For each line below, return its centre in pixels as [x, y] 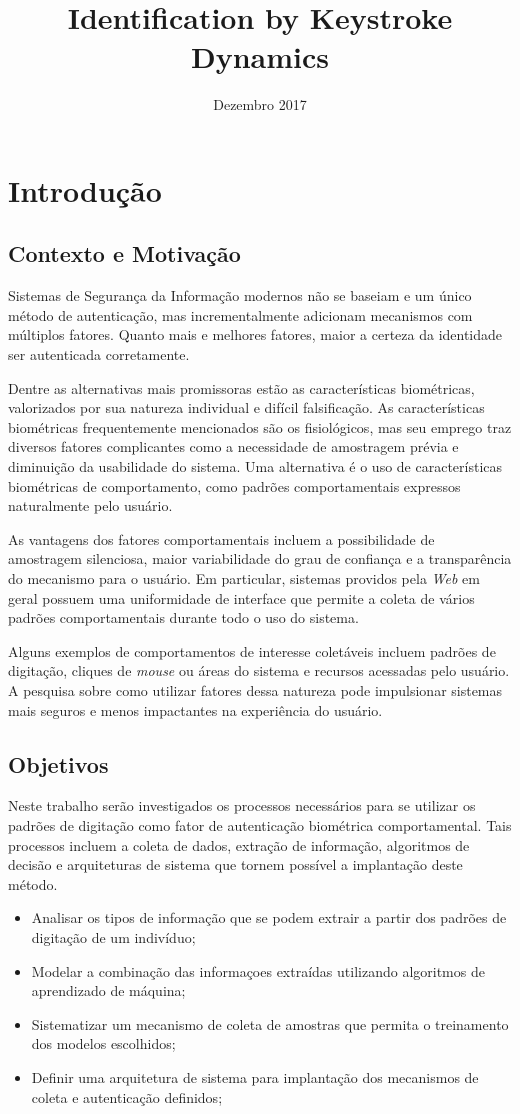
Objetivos [58, 763]
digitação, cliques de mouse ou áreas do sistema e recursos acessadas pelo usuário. [259, 670]
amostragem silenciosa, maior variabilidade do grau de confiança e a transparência [260, 558]
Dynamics [259, 56]
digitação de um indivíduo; [113, 936]
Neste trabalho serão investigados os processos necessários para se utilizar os [242, 805]
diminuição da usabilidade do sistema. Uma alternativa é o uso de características [255, 466]
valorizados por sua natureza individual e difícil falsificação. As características [246, 407]
